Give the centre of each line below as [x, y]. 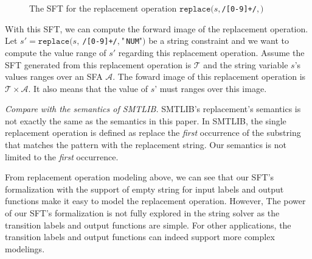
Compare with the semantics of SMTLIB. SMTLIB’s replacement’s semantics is [153, 109]
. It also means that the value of [88, 88]
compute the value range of [56, 52]
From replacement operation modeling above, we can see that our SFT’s [140, 177]
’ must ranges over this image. [211, 88]
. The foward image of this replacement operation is [209, 76]
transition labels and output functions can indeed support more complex [140, 237]
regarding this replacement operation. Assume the [211, 52]
